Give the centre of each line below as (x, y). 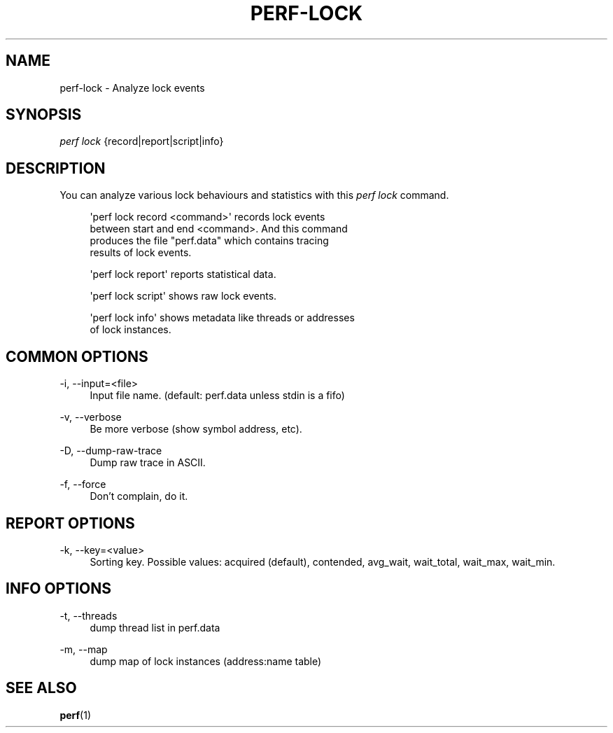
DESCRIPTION (56, 168)
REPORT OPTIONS (70, 523)
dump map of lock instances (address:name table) (206, 661)
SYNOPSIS (44, 115)
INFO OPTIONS (59, 589)
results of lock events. (141, 253)
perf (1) (76, 715)
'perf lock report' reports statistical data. (183, 274)
